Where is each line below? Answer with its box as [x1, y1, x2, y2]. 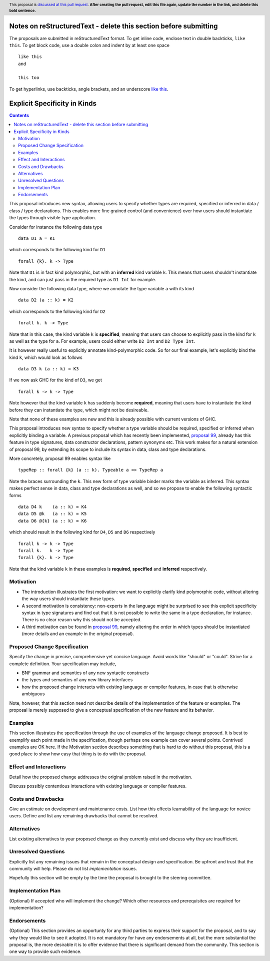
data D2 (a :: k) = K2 [18, 297, 74, 303]
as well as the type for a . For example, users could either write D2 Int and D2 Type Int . [9, 338, 195, 344]
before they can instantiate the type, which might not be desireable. [9, 407, 149, 413]
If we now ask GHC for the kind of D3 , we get [9, 377, 102, 383]
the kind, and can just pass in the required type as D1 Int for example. [9, 276, 156, 282]
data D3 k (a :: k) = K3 [18, 366, 79, 372]
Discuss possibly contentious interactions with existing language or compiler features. [9, 783, 187, 789]
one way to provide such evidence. [9, 948, 82, 954]
